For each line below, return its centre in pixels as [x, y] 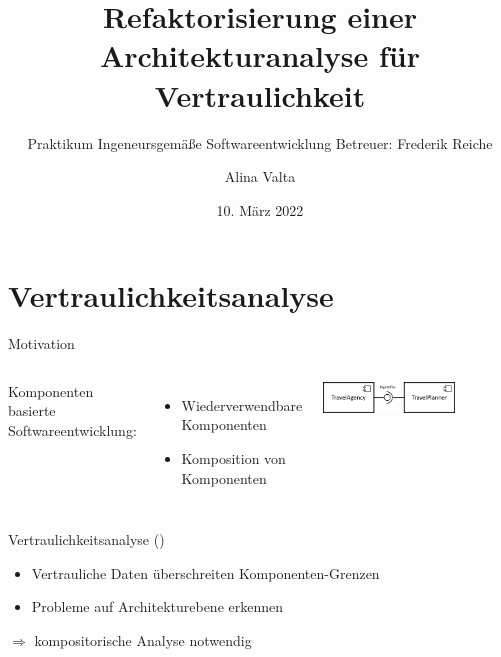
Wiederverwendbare [242, 404]
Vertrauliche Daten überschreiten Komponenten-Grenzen [205, 572]
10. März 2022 [260, 209]
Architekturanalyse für [260, 55]
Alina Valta [260, 176]
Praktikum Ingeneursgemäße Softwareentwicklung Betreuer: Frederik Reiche [260, 142]
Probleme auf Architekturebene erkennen [157, 606]
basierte [32, 410]
